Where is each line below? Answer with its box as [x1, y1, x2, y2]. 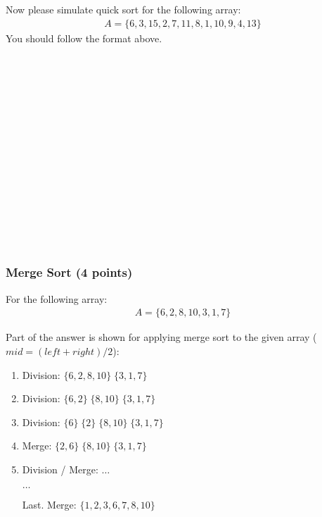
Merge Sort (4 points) [6, 263, 133, 281]
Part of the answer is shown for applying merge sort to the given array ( [6, 330, 317, 344]
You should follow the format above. [6, 30, 162, 45]
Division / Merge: [22, 461, 98, 476]
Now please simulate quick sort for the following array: [6, 2, 241, 16]
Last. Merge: [22, 497, 77, 511]
